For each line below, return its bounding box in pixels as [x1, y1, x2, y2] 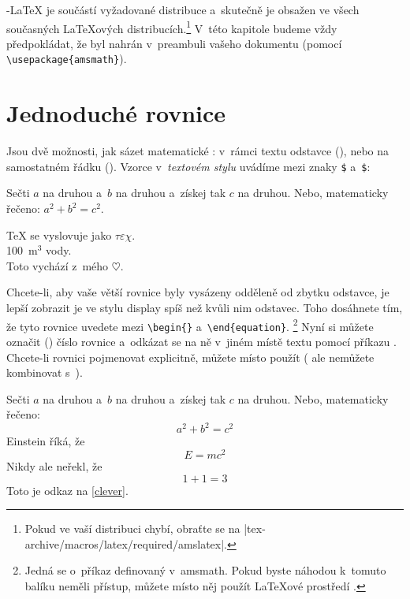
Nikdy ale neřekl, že [6, 458, 102, 474]
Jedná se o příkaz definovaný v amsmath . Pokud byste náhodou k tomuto [24, 562, 386, 579]
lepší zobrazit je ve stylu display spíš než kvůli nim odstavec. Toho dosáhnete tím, [6, 299, 403, 316]
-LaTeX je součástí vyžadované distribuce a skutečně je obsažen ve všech [6, 2, 360, 17]
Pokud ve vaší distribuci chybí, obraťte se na [24, 520, 240, 537]
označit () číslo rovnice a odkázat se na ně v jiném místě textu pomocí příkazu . [6, 333, 397, 349]
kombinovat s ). [6, 364, 83, 381]
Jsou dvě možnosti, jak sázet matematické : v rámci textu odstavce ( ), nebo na [6, 143, 389, 159]
